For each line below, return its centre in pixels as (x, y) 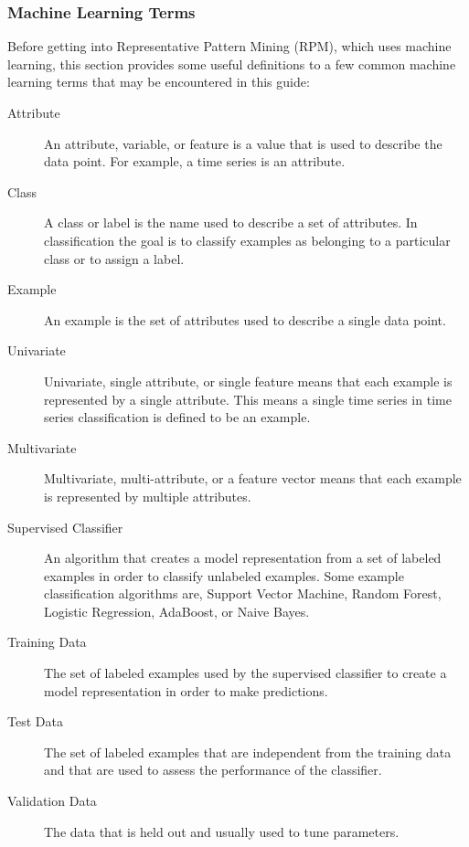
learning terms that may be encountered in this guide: (159, 82)
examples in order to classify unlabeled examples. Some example (224, 575)
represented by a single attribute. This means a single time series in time (248, 399)
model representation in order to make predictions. (186, 690)
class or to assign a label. (114, 258)
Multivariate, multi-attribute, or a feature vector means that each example (253, 478)
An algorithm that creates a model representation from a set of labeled (243, 558)
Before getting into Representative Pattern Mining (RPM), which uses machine (229, 46)
